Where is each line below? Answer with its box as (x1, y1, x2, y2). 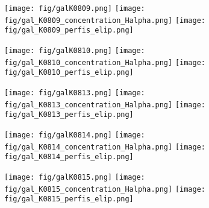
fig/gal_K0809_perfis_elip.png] (4, 26, 134, 35)
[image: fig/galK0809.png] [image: (4, 4, 145, 13)
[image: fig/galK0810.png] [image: (4, 46, 145, 55)
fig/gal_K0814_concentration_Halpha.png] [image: (4, 142, 205, 151)
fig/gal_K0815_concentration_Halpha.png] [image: (4, 184, 205, 194)
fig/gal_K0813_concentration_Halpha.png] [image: (4, 100, 205, 109)
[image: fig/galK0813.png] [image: (4, 88, 145, 97)
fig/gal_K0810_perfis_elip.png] (4, 68, 134, 77)
